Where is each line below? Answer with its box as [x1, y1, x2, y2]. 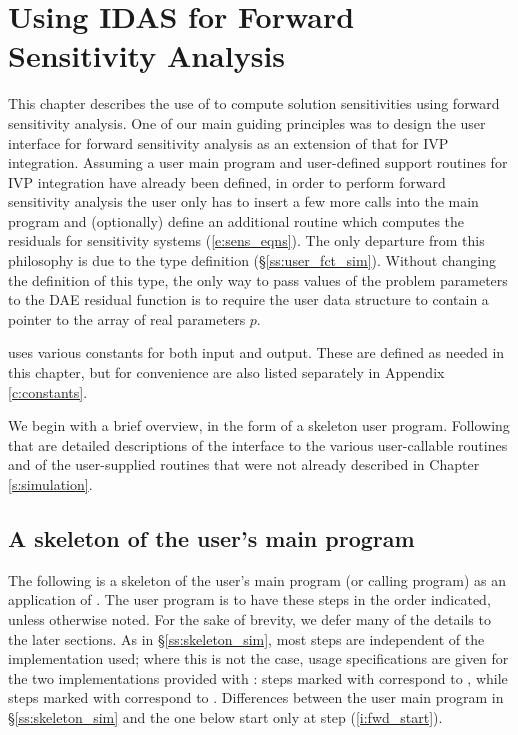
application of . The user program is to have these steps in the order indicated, [8, 589, 491, 610]
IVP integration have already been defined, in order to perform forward [8, 171, 446, 192]
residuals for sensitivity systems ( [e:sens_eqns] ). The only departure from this [8, 230, 485, 251]
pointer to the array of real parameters [8, 308, 246, 329]
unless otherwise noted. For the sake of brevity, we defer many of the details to [8, 608, 491, 629]
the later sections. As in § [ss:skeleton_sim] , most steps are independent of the [8, 628, 485, 649]
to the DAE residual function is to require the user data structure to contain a [8, 289, 489, 310]
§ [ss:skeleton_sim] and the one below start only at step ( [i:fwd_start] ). [8, 706, 443, 727]
